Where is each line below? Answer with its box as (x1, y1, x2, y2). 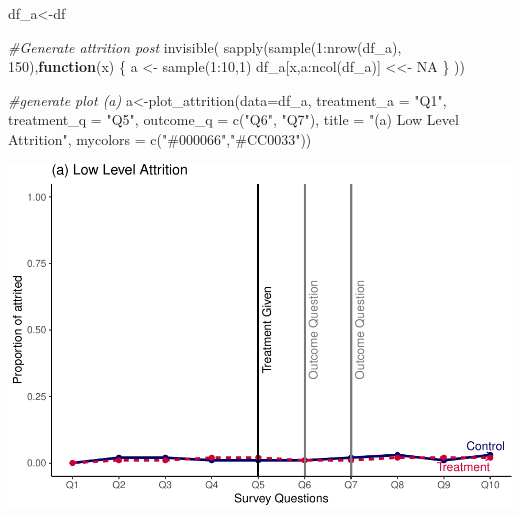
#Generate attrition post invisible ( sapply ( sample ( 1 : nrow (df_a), (8, 36, 402, 57)
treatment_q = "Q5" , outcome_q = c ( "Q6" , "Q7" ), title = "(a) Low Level (8, 109, 459, 130)
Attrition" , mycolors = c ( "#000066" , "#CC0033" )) (8, 128, 312, 149)
